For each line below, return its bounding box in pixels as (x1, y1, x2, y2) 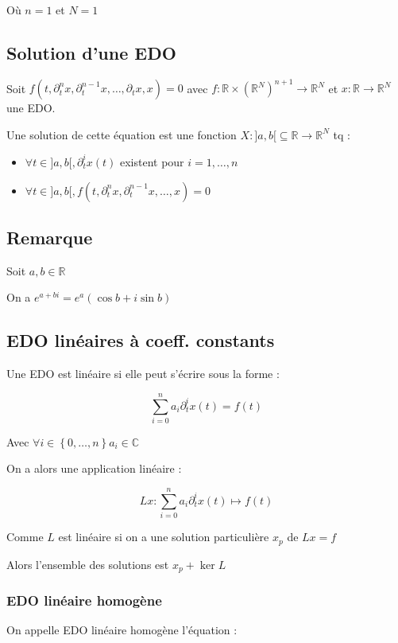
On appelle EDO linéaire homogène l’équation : (6, 622, 238, 638)
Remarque (6, 224, 93, 249)
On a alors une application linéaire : (6, 460, 182, 477)
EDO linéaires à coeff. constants (6, 328, 275, 353)
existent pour (119, 153, 184, 170)
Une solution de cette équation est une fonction (6, 126, 237, 142)
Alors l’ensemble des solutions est (6, 555, 169, 572)
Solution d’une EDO (6, 40, 176, 64)
